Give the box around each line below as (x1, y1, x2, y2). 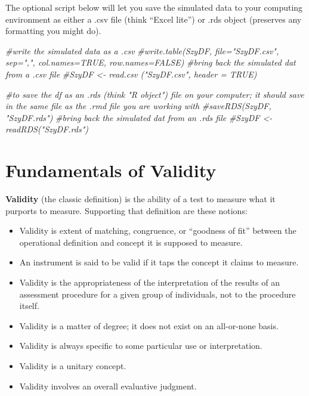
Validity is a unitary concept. (19, 360, 126, 372)
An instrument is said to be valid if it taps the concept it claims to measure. (19, 256, 299, 268)
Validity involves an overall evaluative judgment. (19, 379, 197, 392)
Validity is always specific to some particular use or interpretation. (19, 339, 262, 352)
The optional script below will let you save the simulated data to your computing (5, 1, 303, 13)
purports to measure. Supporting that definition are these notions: (5, 204, 248, 216)
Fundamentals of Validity (5, 158, 217, 182)
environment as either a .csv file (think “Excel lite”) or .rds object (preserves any (5, 13, 302, 25)
